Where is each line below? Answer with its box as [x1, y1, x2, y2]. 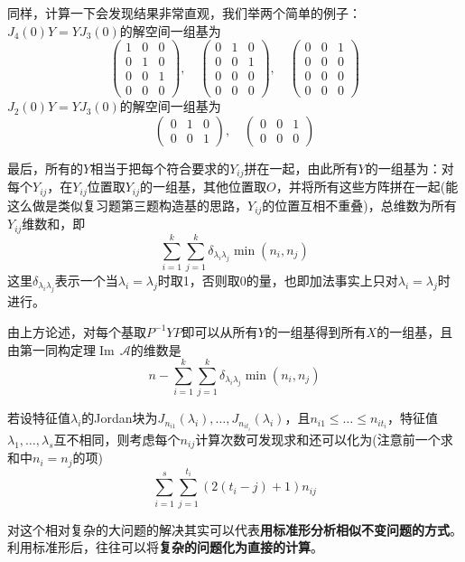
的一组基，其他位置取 [140, 177, 267, 196]
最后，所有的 [7, 158, 83, 177]
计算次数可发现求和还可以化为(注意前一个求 [195, 429, 453, 448]
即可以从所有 [181, 322, 258, 341]
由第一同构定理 [7, 340, 96, 359]
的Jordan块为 [81, 408, 158, 427]
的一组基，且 [377, 322, 453, 341]
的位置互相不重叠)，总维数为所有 [262, 195, 457, 214]
